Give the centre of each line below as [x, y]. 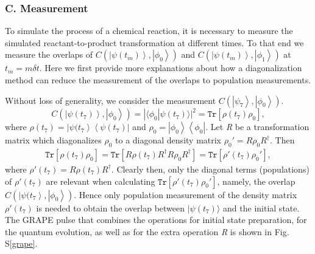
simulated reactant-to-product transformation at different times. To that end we [154, 42]
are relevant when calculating [101, 181]
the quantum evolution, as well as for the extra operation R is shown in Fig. [147, 231]
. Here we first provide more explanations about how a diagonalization [171, 68]
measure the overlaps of [49, 54]
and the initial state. [261, 208]
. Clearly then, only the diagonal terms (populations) [210, 169]
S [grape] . [21, 243]
